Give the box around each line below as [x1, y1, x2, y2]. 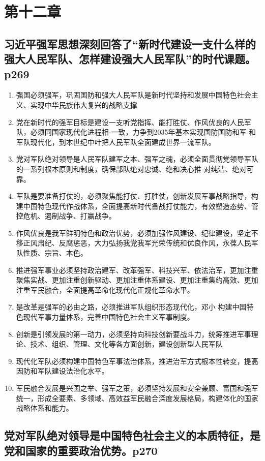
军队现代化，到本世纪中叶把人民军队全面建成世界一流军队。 [16, 136, 216, 147]
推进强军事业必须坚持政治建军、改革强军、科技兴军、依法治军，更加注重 [16, 264, 258, 275]
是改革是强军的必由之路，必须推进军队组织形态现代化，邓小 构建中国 [16, 301, 247, 312]
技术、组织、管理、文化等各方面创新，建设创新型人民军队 [30, 339, 223, 349]
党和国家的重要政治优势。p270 [4, 442, 158, 458]
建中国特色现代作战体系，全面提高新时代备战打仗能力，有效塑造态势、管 [16, 200, 258, 211]
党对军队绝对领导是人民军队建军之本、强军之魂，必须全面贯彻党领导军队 [16, 153, 258, 164]
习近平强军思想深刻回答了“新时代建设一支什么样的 [4, 36, 256, 51]
